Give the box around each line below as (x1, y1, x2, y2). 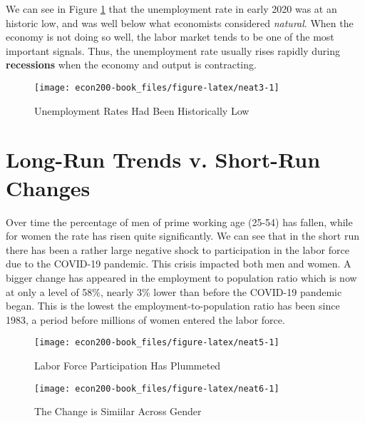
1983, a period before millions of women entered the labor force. (6, 312, 285, 327)
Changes (6, 173, 91, 202)
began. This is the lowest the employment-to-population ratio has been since (6, 298, 340, 313)
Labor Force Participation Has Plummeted (34, 357, 221, 372)
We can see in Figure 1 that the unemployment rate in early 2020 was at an (6, 1, 337, 16)
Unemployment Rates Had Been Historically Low (34, 103, 250, 118)
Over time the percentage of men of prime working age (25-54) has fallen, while (6, 214, 353, 229)
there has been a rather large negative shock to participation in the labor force (6, 242, 349, 257)
